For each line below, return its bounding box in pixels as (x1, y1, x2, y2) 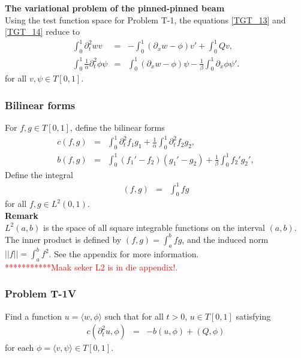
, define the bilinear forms (70, 121, 165, 134)
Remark (5, 209, 38, 222)
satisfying (236, 309, 271, 322)
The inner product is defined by (5, 233, 122, 245)
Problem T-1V (5, 286, 77, 301)
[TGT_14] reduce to (5, 25, 80, 38)
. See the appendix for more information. (49, 247, 199, 259)
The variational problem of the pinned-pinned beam (5, 2, 225, 14)
